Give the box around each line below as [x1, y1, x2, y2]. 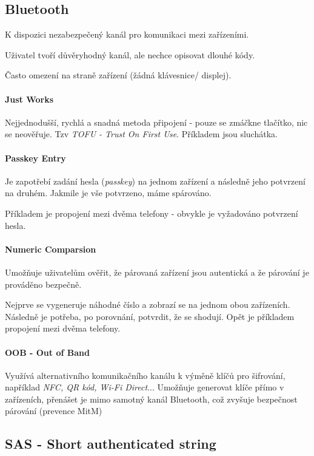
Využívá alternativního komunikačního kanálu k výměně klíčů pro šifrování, [5, 369, 286, 381]
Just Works [5, 92, 54, 105]
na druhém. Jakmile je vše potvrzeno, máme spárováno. [5, 186, 212, 199]
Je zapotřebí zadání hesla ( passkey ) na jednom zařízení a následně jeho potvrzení [5, 174, 306, 187]
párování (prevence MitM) [5, 404, 102, 417]
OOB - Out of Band [5, 345, 90, 358]
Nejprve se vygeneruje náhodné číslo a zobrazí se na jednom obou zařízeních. [5, 298, 290, 311]
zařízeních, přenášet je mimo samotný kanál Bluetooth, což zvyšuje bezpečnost [5, 392, 298, 405]
